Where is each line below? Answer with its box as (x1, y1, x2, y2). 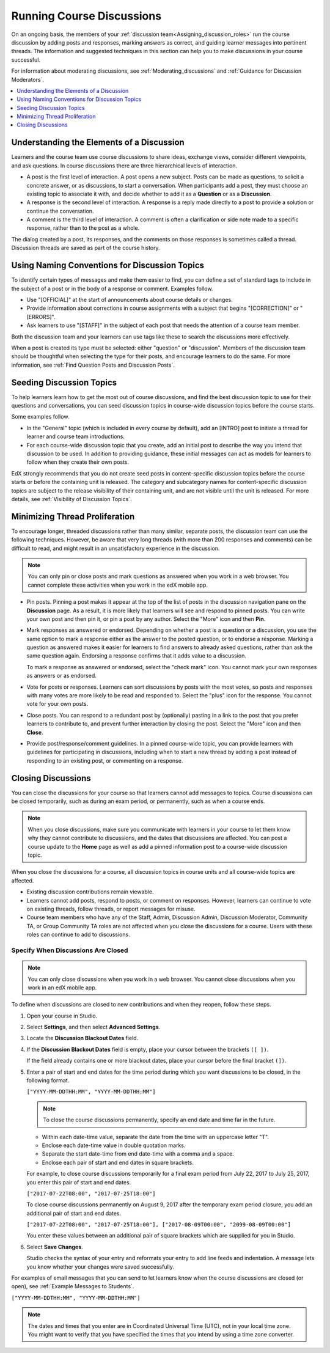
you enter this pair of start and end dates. (26, 1178, 131, 1186)
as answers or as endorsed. (26, 672, 97, 680)
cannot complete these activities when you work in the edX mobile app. (28, 581, 208, 588)
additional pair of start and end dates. (26, 1209, 122, 1217)
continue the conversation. (26, 207, 94, 215)
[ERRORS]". (26, 313, 56, 320)
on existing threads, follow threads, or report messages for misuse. (26, 905, 196, 912)
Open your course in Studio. (26, 1012, 98, 1019)
